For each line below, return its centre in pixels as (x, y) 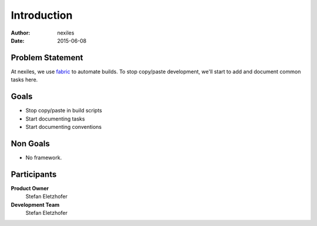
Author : (21, 33)
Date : (18, 40)
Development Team (35, 204)
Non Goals (30, 143)
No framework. (44, 157)
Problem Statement (47, 58)
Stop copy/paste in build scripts (64, 111)
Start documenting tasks (55, 119)
